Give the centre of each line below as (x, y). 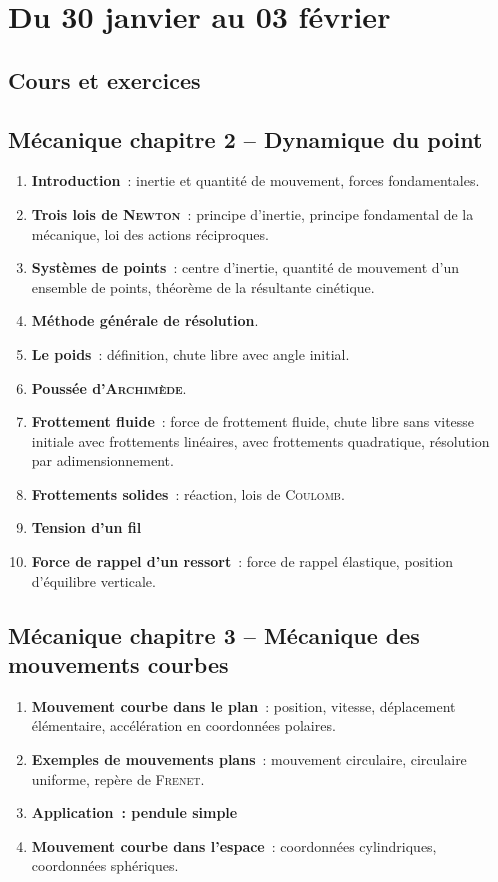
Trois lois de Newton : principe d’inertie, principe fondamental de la (252, 213)
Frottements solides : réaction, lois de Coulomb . (188, 493)
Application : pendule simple (134, 812)
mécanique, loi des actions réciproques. (150, 233)
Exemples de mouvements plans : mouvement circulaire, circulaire (249, 759)
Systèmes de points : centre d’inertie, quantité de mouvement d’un (245, 267)
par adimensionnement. (102, 460)
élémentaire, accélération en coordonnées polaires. (183, 725)
